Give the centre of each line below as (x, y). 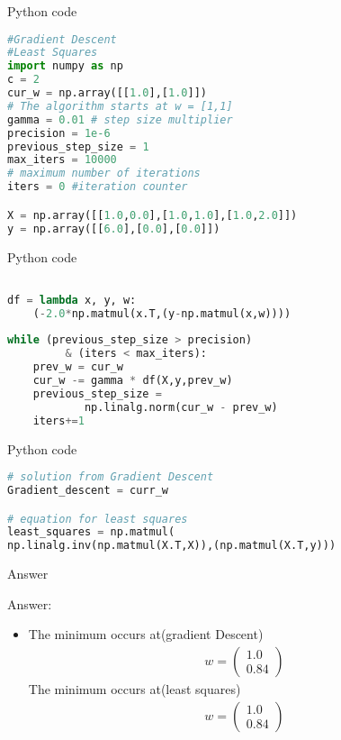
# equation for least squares (98, 519)
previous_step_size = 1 (78, 146)
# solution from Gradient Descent (111, 477)
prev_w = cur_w (78, 367)
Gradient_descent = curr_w (88, 490)
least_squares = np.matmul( (91, 532)
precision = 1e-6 (59, 133)
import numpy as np (65, 66)
